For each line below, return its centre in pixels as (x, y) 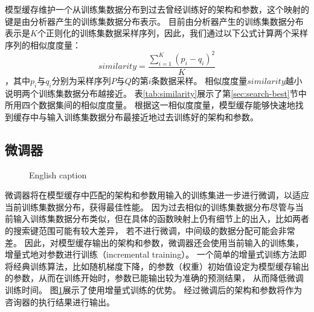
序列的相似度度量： (43, 44)
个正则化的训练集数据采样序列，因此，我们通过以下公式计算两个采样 (172, 33)
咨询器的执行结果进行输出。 (60, 301)
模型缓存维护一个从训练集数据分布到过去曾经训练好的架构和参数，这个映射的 (157, 9)
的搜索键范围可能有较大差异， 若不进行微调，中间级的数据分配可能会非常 (150, 231)
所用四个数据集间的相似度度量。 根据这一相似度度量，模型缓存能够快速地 (150, 105)
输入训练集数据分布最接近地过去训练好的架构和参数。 (152, 116)
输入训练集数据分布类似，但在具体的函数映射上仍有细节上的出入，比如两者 (161, 219)
